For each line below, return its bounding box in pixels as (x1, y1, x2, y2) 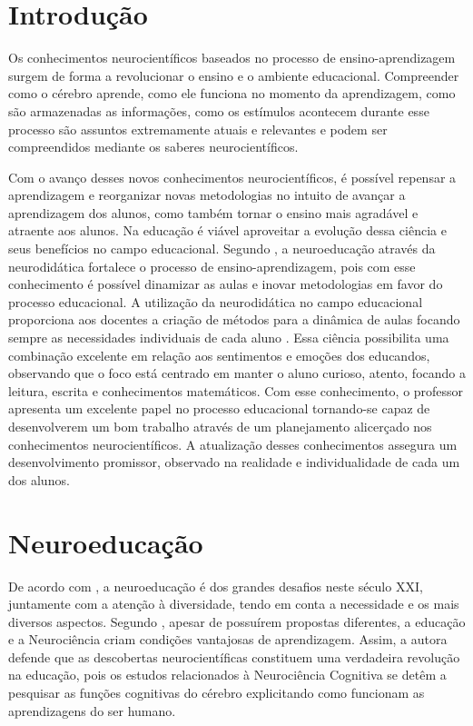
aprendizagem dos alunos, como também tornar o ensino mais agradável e (8, 203, 419, 222)
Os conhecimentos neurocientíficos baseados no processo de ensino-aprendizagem (8, 48, 456, 67)
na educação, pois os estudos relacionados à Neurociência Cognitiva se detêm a (8, 665, 447, 684)
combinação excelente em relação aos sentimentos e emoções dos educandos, (8, 345, 430, 364)
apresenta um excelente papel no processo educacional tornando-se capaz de (8, 399, 430, 418)
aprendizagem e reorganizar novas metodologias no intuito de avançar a (8, 185, 406, 204)
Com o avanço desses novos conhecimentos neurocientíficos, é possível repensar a (8, 167, 457, 186)
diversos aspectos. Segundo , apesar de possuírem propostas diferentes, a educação (8, 612, 466, 631)
